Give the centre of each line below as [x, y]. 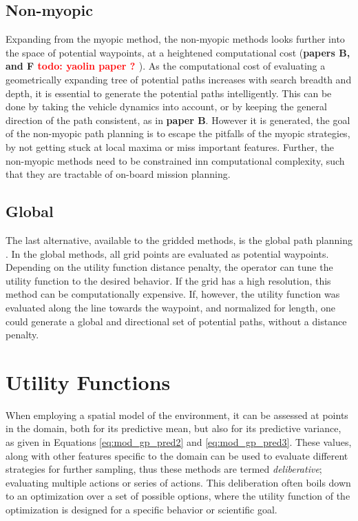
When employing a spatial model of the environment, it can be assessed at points [177, 415]
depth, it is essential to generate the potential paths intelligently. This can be [169, 93]
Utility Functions [88, 381]
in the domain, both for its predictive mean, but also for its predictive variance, [173, 428]
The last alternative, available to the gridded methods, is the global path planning [179, 239]
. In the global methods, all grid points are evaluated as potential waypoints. [167, 253]
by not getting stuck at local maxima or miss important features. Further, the [170, 146]
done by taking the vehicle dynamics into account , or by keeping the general [166, 106]
